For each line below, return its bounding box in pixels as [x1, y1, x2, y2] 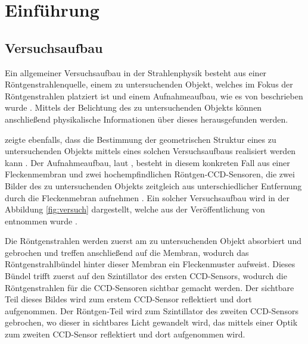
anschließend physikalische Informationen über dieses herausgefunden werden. [5, 112, 288, 125]
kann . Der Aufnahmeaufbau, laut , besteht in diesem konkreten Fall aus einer [5, 156, 290, 168]
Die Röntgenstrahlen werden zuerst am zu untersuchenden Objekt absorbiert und [5, 234, 301, 247]
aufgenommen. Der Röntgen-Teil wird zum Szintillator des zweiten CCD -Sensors [5, 304, 298, 317]
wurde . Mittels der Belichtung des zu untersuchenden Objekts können [5, 101, 262, 114]
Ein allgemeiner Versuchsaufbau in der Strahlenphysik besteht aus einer [5, 66, 267, 79]
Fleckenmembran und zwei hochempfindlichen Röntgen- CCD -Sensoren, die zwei [5, 168, 295, 180]
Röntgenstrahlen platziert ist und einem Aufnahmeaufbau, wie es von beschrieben [5, 89, 303, 102]
